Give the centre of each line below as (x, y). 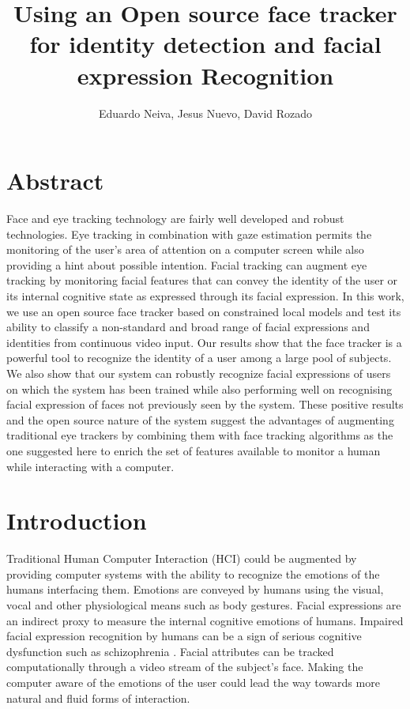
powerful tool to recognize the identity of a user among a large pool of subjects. (199, 358)
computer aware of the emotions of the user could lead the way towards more (193, 682)
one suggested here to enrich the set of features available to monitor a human (194, 450)
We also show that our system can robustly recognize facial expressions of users (199, 373)
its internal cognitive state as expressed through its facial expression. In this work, (205, 296)
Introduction (77, 520)
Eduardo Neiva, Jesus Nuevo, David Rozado (205, 113)
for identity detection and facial (205, 44)
